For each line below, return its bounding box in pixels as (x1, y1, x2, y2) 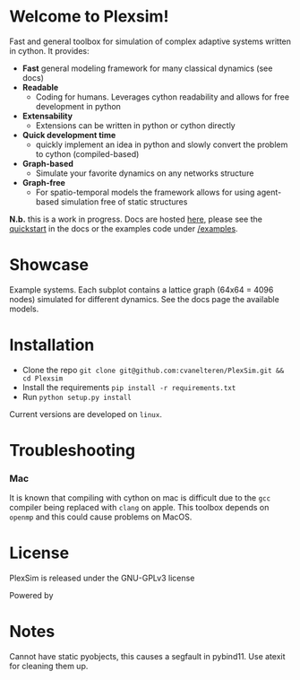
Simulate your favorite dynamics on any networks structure (35, 168, 254, 179)
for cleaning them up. (9, 661, 89, 672)
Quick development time (21, 129, 116, 140)
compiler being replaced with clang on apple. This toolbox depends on (9, 502, 270, 513)
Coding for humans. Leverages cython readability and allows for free (35, 92, 289, 102)
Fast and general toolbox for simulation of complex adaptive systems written (9, 36, 292, 47)
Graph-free (21, 177, 65, 187)
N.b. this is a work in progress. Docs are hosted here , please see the (9, 214, 262, 224)
